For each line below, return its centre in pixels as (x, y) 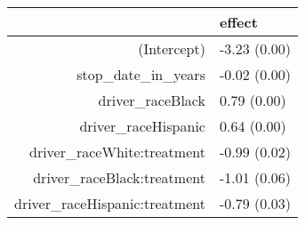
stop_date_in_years (141, 74)
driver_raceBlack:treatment (119, 177)
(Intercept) (172, 48)
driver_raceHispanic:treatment (110, 203)
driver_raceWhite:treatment (117, 152)
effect (238, 22)
